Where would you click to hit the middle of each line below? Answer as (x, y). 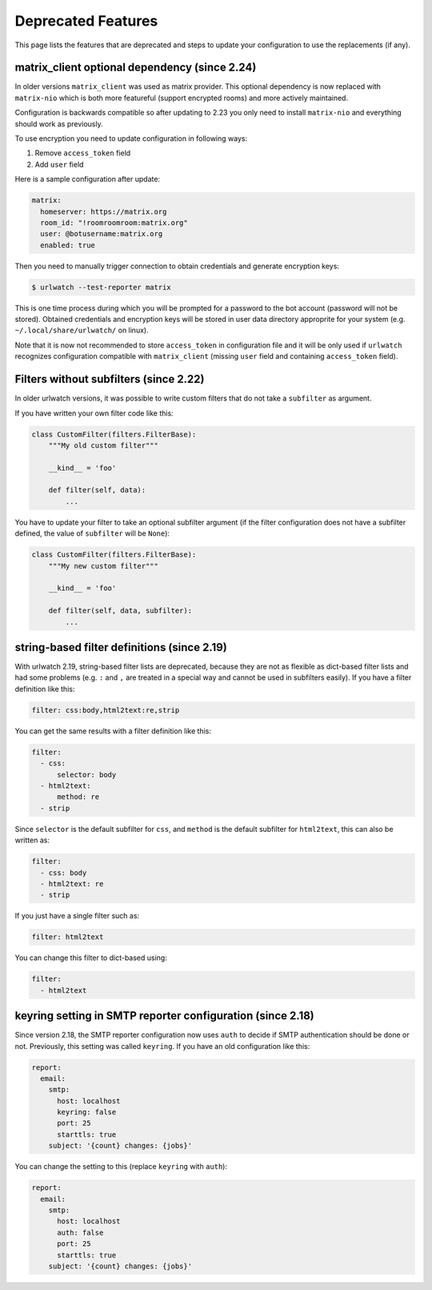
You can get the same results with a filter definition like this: (113, 731)
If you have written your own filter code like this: (94, 413)
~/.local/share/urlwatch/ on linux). (82, 330)
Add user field (59, 164)
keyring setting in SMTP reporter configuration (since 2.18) (165, 1016)
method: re (78, 797)
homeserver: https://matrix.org (104, 211)
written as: (32, 840)
